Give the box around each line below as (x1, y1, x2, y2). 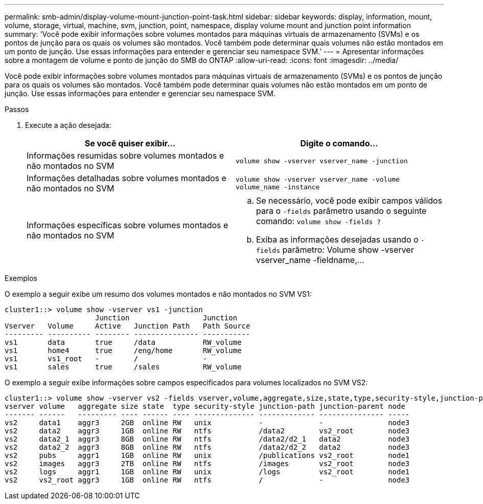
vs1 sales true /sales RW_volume (5, 363, 242, 371)
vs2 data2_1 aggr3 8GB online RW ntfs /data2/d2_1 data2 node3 (5, 435, 410, 443)
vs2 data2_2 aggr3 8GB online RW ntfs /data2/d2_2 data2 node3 (5, 443, 410, 451)
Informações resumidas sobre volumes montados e (27, 150, 224, 161)
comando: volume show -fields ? (256, 216, 381, 226)
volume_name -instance (236, 183, 320, 191)
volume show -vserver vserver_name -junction (236, 157, 408, 165)
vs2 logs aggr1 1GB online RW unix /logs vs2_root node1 (5, 468, 410, 476)
